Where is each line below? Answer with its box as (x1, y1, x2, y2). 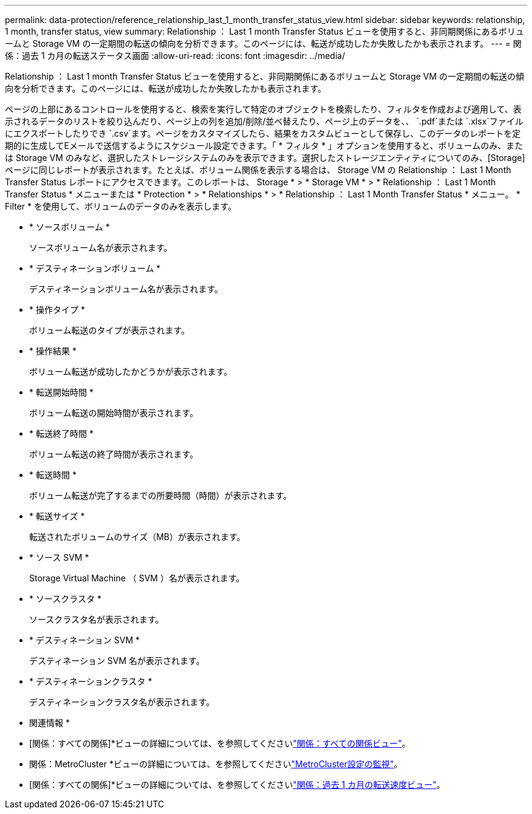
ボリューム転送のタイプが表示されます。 (29, 325, 190, 335)
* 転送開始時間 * (29, 387, 94, 397)
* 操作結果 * (29, 346, 77, 356)
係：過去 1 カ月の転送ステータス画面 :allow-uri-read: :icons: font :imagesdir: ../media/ (5, 50, 346, 61)
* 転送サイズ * (29, 511, 85, 521)
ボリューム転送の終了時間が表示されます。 (29, 449, 199, 459)
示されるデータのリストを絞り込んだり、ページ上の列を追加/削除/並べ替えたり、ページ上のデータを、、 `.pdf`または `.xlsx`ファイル (5, 116, 523, 126)
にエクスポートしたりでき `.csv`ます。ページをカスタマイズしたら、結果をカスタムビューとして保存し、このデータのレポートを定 (5, 128, 521, 139)
